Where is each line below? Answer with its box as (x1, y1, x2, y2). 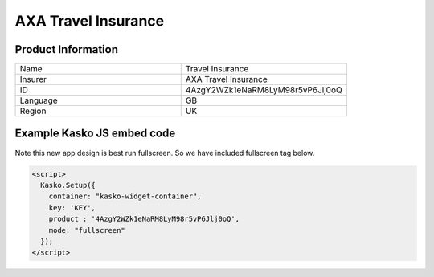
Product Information (14, 43, 119, 56)
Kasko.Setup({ (40, 181, 96, 189)
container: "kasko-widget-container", (48, 192, 202, 201)
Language (19, 95, 58, 106)
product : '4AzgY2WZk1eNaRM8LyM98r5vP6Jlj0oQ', (48, 214, 240, 224)
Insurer (19, 74, 47, 85)
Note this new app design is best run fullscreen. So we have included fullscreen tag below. (14, 148, 315, 157)
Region (19, 105, 47, 116)
